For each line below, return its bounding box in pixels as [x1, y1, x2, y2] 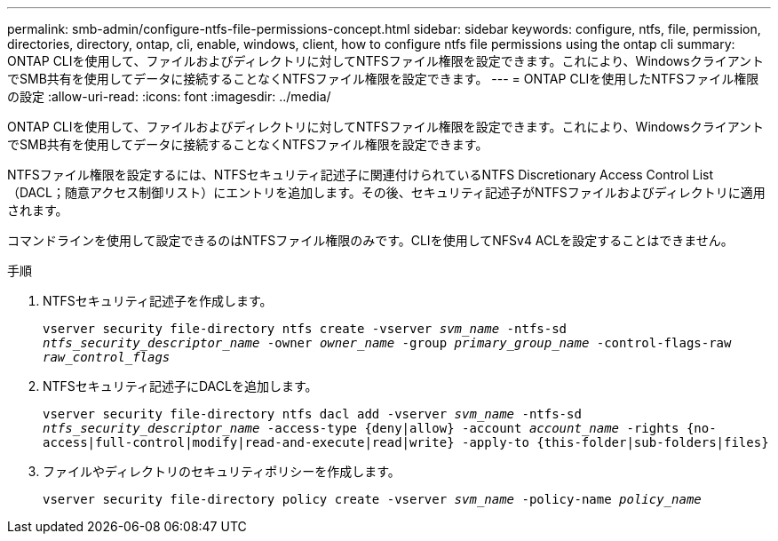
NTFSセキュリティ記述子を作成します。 [43, 293, 273, 308]
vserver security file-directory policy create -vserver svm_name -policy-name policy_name [43, 492, 702, 506]
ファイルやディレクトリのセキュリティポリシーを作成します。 [43, 464, 401, 479]
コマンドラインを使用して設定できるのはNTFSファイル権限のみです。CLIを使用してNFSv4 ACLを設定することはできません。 [7, 233, 734, 248]
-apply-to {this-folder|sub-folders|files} [462, 435, 769, 450]
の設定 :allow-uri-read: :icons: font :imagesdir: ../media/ [7, 89, 331, 104]
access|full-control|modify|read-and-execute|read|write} [43, 435, 455, 450]
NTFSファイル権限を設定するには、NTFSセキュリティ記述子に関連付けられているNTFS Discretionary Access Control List [7, 167, 714, 182]
